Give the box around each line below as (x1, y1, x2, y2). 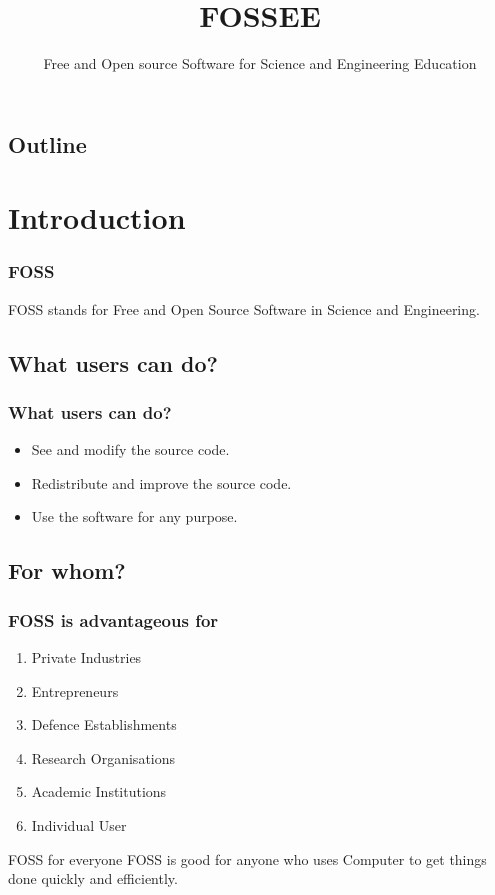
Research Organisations (31, 747, 176, 768)
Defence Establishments (31, 714, 177, 735)
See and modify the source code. (31, 439, 230, 460)
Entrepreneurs (31, 680, 119, 701)
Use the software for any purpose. (31, 506, 238, 527)
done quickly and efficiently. (8, 868, 178, 889)
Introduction (8, 197, 186, 238)
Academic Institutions (31, 781, 167, 802)
